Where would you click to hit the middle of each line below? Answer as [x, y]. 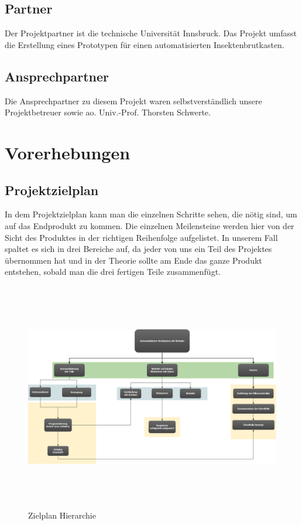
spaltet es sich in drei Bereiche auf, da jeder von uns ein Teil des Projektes [138, 249]
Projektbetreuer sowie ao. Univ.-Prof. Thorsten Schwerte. [108, 112]
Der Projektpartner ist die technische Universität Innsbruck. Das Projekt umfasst [151, 33]
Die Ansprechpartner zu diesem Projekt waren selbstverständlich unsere [133, 100]
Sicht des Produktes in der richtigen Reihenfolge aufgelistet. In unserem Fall [141, 237]
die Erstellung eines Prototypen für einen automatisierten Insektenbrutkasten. [145, 44]
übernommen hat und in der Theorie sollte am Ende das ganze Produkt [133, 260]
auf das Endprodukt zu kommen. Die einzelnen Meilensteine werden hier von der [150, 225]
